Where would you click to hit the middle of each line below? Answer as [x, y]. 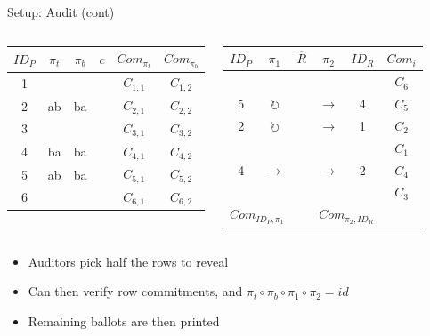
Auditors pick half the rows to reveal [128, 261]
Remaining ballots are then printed [124, 320]
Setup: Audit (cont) [61, 12]
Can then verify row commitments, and [135, 291]
